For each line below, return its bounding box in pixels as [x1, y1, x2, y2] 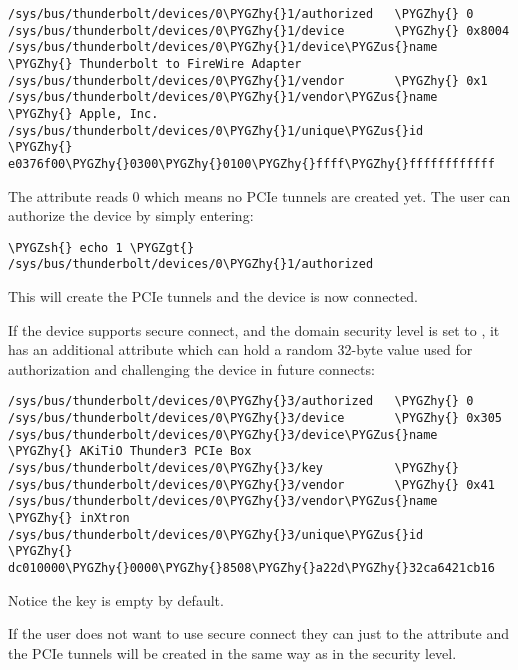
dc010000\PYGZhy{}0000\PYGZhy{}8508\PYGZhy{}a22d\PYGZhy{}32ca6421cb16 [8, 561, 495, 575]
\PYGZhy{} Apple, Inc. [8, 106, 159, 121]
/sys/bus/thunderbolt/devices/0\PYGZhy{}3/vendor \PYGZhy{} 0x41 [8, 477, 495, 492]
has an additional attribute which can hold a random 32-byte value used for [8, 339, 473, 360]
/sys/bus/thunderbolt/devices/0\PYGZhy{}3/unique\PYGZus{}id [8, 527, 424, 542]
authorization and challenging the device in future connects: [8, 358, 375, 379]
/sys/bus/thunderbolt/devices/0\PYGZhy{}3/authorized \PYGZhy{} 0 [8, 394, 474, 409]
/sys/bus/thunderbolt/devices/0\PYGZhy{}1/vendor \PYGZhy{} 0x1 [8, 73, 488, 88]
